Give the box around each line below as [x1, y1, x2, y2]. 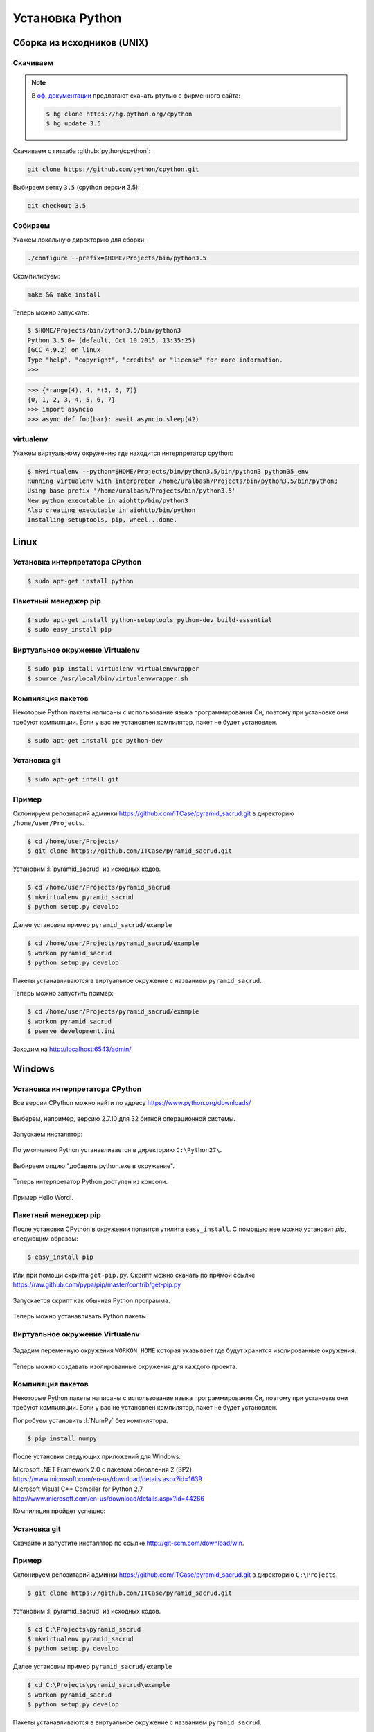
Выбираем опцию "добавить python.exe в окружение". [12, 1161, 175, 1170]
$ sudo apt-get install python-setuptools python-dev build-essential [27, 616, 273, 624]
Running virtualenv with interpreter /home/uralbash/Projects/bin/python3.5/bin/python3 [27, 477, 339, 485]
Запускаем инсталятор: [12, 1130, 83, 1138]
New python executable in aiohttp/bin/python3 [27, 496, 188, 504]
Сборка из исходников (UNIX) [12, 37, 149, 48]
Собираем [12, 221, 51, 231]
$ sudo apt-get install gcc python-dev [27, 736, 163, 744]
